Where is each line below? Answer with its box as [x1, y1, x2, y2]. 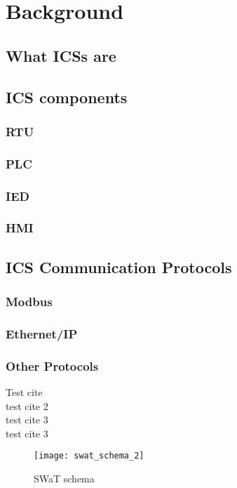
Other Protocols [6, 357, 99, 374]
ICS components [6, 86, 128, 107]
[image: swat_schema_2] [34, 451, 144, 461]
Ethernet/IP [6, 324, 78, 342]
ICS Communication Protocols [6, 256, 232, 277]
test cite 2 [6, 398, 48, 413]
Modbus [6, 293, 53, 310]
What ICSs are [6, 44, 116, 66]
